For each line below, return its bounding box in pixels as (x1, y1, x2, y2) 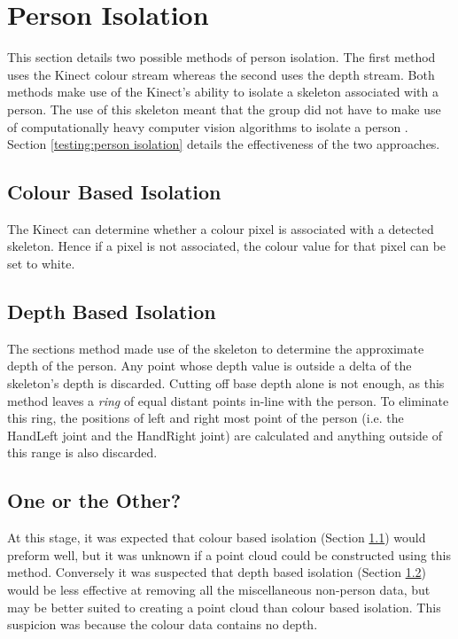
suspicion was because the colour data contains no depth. (7, 615, 318, 634)
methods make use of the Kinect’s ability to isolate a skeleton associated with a (7, 82, 439, 101)
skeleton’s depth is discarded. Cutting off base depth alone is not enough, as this (7, 374, 445, 393)
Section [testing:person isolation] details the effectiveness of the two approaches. (7, 135, 440, 153)
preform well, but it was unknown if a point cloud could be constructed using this (7, 545, 451, 564)
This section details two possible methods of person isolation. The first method (7, 48, 436, 66)
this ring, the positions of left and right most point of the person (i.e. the (7, 409, 404, 427)
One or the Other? (7, 487, 182, 514)
